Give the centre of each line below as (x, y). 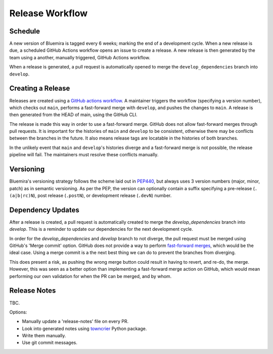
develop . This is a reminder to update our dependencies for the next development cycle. (101, 229)
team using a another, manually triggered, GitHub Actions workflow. (80, 57)
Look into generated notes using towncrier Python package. (84, 328)
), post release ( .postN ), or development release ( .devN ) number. (102, 195)
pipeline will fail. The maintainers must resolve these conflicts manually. (84, 155)
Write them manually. (44, 336)
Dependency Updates (44, 210)
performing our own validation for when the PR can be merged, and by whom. (90, 276)
